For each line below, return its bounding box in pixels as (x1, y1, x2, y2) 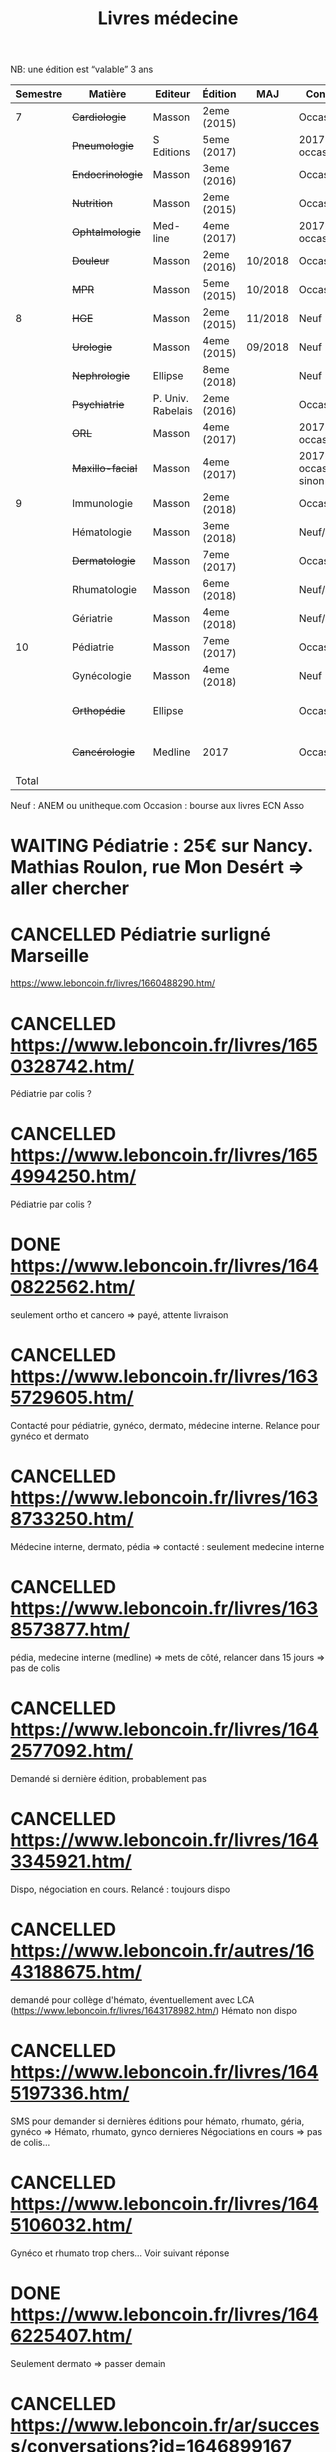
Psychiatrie (71, 398, 125, 412)
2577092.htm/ (10, 1740, 133, 1762)
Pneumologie (71, 139, 135, 153)
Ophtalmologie (71, 225, 142, 239)
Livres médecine (97, 7, 239, 30)
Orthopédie (71, 704, 126, 718)
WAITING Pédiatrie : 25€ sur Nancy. (10, 835, 313, 857)
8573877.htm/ (10, 1618, 130, 1641)
